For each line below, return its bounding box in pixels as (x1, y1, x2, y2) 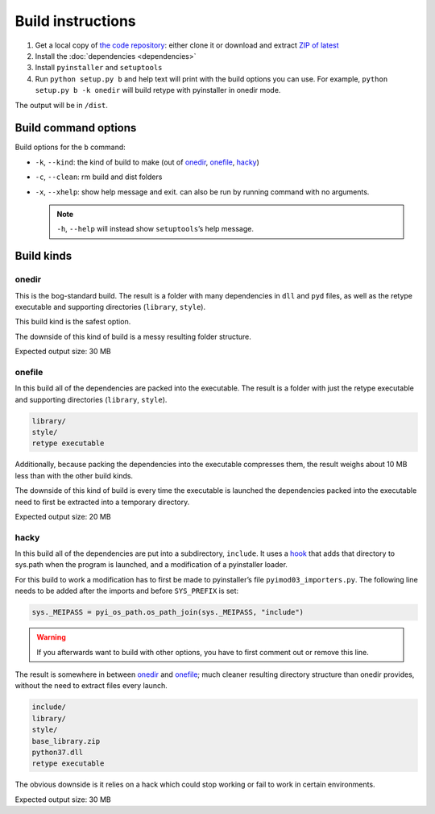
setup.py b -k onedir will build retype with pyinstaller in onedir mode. (35, 86, 281, 95)
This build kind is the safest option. (14, 317, 131, 327)
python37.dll (31, 747, 84, 757)
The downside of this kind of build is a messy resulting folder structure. (14, 332, 251, 341)
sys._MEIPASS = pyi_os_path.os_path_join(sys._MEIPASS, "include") (31, 607, 304, 617)
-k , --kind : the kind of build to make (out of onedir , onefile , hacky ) (35, 157, 259, 167)
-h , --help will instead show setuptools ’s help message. (56, 224, 254, 234)
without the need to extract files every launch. (14, 681, 168, 691)
